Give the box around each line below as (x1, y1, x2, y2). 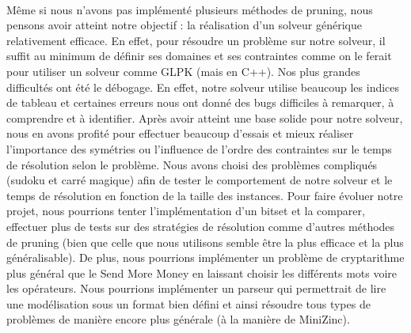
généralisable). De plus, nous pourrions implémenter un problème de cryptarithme (6, 249, 405, 266)
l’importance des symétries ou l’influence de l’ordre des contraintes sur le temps (6, 140, 392, 157)
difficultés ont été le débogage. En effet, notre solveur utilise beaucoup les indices (6, 78, 400, 95)
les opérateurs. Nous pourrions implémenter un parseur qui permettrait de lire (6, 280, 386, 297)
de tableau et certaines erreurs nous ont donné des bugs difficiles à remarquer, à (6, 94, 394, 111)
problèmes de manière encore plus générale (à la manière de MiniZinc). (6, 311, 350, 327)
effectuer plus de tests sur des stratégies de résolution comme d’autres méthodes (6, 218, 395, 234)
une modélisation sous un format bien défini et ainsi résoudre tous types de (6, 295, 371, 312)
